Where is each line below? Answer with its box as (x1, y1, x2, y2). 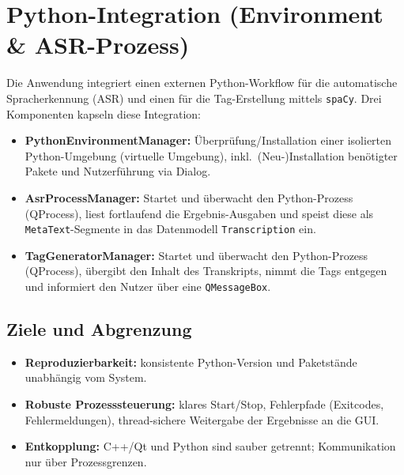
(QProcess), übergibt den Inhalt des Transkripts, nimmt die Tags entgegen (25, 262, 387, 279)
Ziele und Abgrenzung (6, 317, 192, 341)
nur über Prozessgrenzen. (25, 453, 147, 469)
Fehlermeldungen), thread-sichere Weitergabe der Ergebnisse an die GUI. (25, 411, 379, 428)
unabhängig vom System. (25, 369, 147, 386)
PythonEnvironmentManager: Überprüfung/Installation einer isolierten (25, 132, 392, 149)
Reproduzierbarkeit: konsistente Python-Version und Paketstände (25, 353, 357, 370)
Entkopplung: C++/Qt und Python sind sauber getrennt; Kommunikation (25, 438, 396, 454)
